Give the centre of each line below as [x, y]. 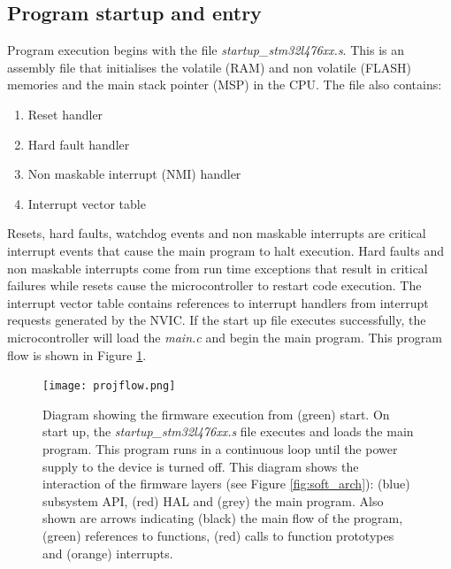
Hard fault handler [79, 144]
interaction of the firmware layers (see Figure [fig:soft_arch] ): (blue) [226, 484]
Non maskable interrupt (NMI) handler [134, 174]
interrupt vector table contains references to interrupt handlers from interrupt [218, 302]
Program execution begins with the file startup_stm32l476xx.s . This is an [206, 50]
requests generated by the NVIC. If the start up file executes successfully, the [217, 320]
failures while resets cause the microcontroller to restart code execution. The [214, 285]
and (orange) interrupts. [108, 553]
